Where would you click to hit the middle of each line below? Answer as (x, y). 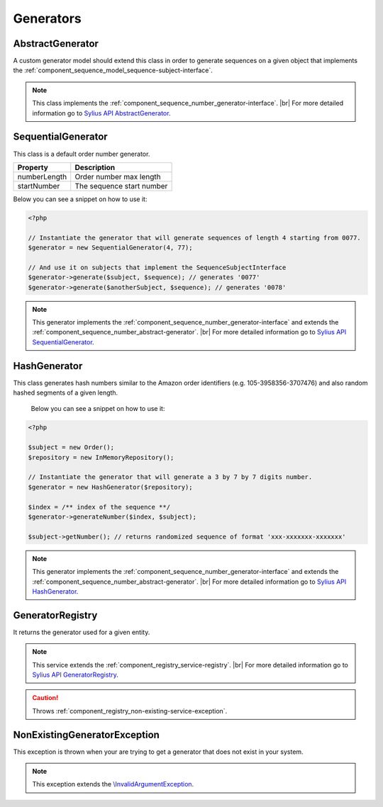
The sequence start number (121, 186)
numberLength (42, 176)
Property (33, 167)
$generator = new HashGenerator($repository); (110, 487)
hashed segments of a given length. (66, 393)
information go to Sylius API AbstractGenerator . (101, 113)
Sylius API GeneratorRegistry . (75, 675)
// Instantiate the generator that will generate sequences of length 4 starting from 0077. (194, 238)
